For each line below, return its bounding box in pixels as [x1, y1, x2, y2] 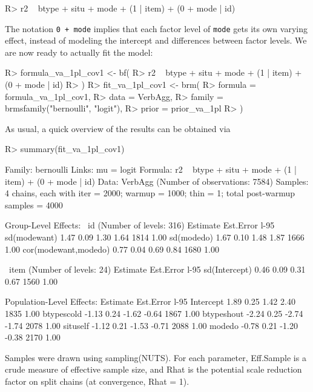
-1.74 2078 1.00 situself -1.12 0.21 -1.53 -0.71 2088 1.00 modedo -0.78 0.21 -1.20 [5, 319, 298, 331]
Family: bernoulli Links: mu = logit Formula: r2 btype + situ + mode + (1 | [5, 163, 297, 175]
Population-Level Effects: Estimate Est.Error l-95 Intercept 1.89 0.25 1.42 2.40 [5, 295, 295, 308]
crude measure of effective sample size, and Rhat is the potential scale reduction [5, 363, 302, 376]
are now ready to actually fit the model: [5, 45, 153, 58]
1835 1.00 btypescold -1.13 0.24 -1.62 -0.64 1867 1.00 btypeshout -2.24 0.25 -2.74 [5, 307, 303, 319]
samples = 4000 [5, 198, 63, 211]
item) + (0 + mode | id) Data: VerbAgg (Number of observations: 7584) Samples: [5, 174, 309, 187]
